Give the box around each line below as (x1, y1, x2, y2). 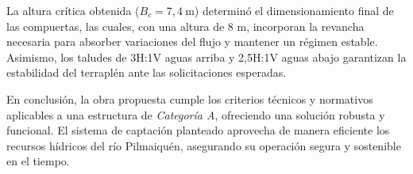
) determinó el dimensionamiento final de (194, 2, 394, 18)
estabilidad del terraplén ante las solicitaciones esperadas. (6, 64, 287, 81)
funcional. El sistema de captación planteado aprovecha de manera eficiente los (6, 122, 390, 138)
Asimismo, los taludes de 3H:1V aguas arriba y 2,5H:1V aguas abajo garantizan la (6, 48, 407, 65)
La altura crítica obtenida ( (6, 2, 140, 18)
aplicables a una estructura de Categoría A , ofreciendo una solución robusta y (6, 106, 385, 123)
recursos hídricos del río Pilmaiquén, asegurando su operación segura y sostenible (6, 137, 401, 153)
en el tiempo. (6, 153, 70, 169)
